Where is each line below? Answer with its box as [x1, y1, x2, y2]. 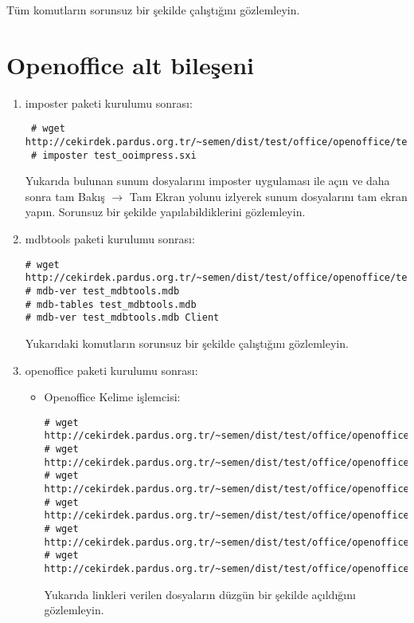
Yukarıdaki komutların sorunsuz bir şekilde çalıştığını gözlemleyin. [25, 334, 349, 351]
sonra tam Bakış [25, 187, 105, 204]
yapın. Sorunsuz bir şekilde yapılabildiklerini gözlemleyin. [25, 203, 306, 220]
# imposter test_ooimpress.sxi [30, 149, 197, 161]
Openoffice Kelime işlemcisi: [44, 388, 181, 405]
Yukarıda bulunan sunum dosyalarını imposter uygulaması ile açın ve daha [25, 172, 390, 189]
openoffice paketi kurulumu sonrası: [25, 361, 198, 378]
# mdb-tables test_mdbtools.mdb [25, 298, 197, 310]
